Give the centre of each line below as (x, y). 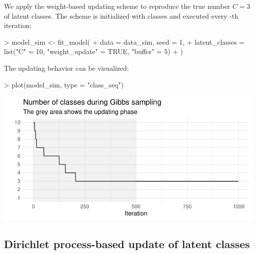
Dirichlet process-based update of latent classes (127, 244)
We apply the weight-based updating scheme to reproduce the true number (117, 6)
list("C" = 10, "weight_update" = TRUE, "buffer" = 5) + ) (94, 51)
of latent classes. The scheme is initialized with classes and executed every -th (121, 15)
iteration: (18, 25)
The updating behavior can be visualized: (66, 68)
